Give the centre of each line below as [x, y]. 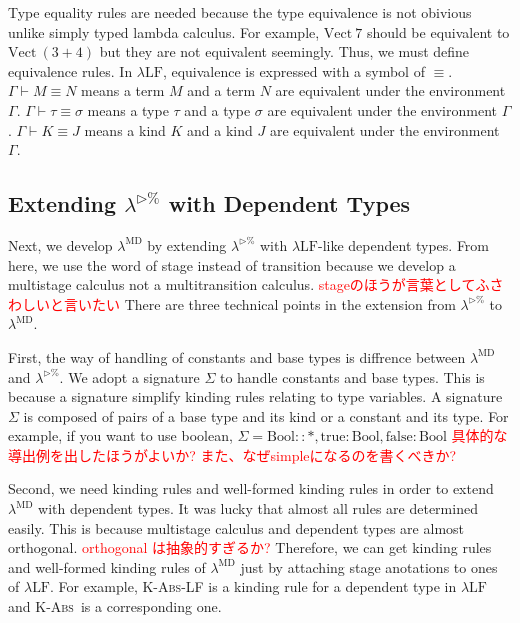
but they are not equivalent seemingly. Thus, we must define [284, 51]
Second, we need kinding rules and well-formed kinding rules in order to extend [251, 488]
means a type [128, 109]
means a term [123, 90]
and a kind [220, 129]
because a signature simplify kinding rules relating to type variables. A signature [255, 396]
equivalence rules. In [70, 70]
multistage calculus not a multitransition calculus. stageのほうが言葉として [242, 284]
